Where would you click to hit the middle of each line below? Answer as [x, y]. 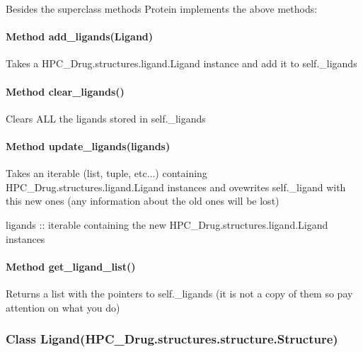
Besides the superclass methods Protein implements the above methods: [162, 8]
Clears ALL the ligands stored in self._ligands [106, 118]
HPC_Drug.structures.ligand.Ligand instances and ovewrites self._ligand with [176, 187]
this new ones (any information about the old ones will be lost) [143, 201]
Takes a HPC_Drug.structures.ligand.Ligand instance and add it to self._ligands [181, 63]
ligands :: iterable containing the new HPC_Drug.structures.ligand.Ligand [167, 224]
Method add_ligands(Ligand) [80, 36]
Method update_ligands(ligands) [88, 146]
